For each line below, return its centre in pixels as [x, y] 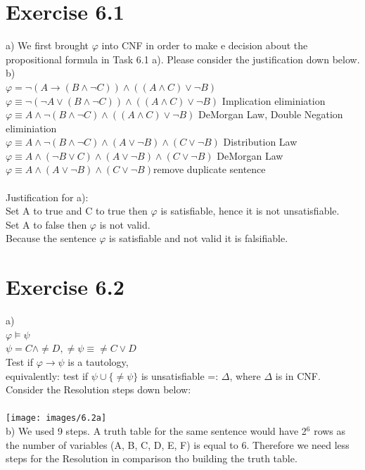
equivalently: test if [47, 375]
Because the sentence [51, 238]
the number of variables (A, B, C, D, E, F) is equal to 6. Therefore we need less [178, 444]
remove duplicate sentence [209, 169]
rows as [330, 430]
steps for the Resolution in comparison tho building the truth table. [152, 458]
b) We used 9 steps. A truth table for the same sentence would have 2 [156, 430]
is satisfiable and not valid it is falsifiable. [199, 238]
